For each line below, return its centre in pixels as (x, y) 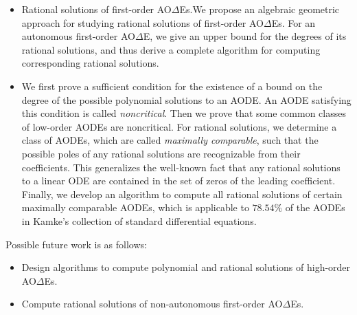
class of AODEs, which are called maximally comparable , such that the (170, 140)
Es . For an (293, 22)
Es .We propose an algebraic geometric (260, 9)
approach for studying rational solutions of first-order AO (142, 22)
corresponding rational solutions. (90, 63)
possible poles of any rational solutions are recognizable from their (161, 153)
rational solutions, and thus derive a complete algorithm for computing (171, 49)
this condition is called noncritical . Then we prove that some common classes (184, 113)
